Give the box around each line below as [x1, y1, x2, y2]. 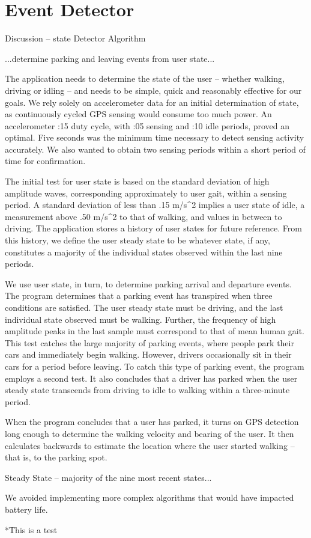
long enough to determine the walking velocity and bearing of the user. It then [5, 427, 294, 439]
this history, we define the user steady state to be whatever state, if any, [5, 234, 270, 246]
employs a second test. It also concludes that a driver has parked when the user [5, 371, 298, 384]
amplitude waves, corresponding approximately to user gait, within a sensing [5, 186, 287, 199]
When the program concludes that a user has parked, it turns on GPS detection [5, 415, 299, 428]
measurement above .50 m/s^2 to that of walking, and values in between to [5, 210, 282, 222]
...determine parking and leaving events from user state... [5, 52, 215, 64]
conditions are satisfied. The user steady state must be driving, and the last [5, 301, 283, 313]
